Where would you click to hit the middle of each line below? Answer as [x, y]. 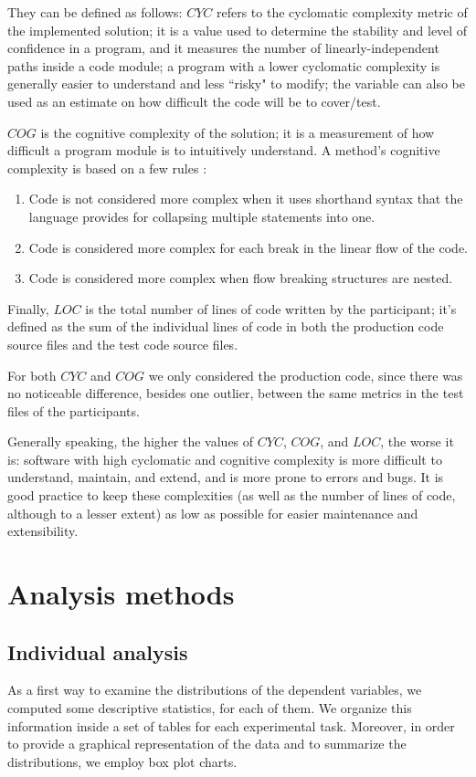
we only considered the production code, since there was [306, 375]
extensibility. [43, 531]
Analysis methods [121, 594]
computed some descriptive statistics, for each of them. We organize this [210, 708]
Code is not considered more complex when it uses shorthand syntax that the [246, 199]
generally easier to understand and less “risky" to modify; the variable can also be [236, 84]
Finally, [28, 308]
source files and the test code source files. [123, 344]
